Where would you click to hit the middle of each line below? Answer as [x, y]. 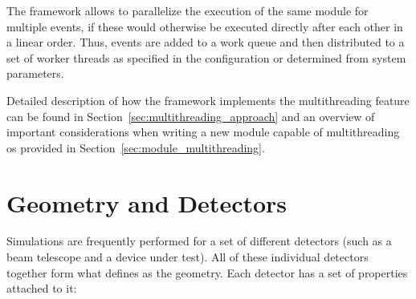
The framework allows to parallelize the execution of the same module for [188, 10]
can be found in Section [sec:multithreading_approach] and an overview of [191, 116]
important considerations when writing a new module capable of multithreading [203, 132]
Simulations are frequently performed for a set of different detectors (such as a [199, 241]
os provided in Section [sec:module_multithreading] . [136, 147]
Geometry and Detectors [147, 202]
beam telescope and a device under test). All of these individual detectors [188, 257]
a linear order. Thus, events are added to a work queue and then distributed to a [206, 42]
